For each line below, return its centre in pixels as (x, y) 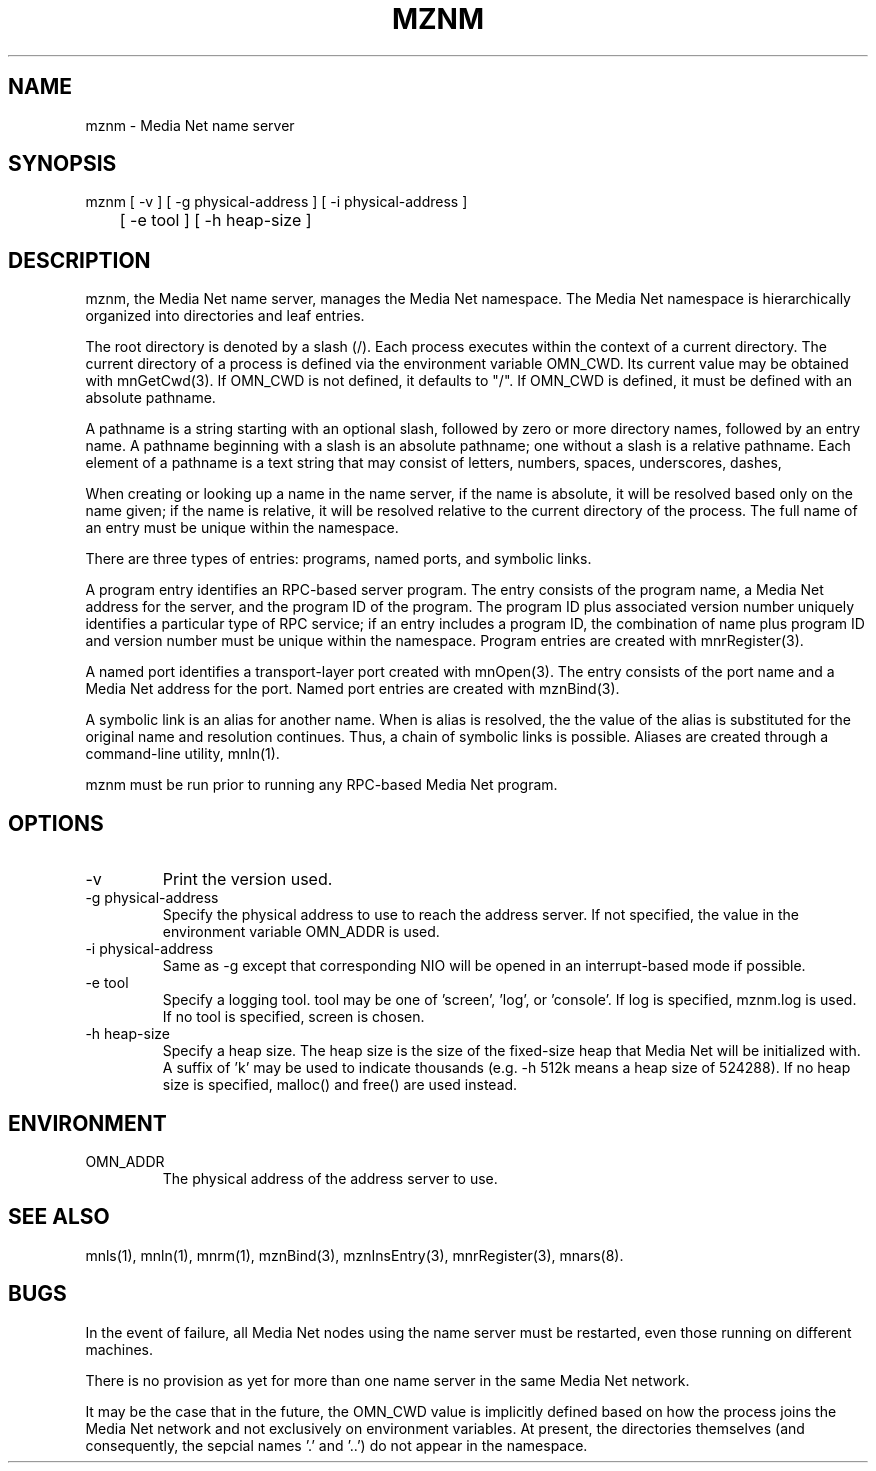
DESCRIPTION (79, 260)
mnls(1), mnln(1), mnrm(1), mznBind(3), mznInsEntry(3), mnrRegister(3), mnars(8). (354, 1255)
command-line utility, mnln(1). (182, 754)
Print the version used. (247, 879)
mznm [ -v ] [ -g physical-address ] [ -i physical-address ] (276, 202)
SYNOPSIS (62, 164)
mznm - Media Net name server (190, 125)
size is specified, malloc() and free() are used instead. (340, 1085)
